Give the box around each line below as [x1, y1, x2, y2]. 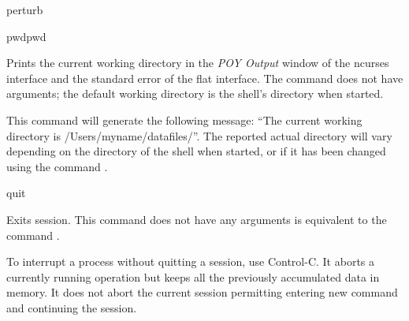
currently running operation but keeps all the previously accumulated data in [6, 268, 380, 285]
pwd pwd [6, 28, 46, 44]
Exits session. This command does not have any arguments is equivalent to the [6, 211, 387, 227]
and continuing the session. [6, 299, 137, 315]
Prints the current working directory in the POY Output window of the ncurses [6, 54, 389, 71]
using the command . [6, 158, 108, 174]
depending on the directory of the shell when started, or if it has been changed [6, 143, 386, 159]
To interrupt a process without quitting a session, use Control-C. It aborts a [6, 253, 375, 270]
